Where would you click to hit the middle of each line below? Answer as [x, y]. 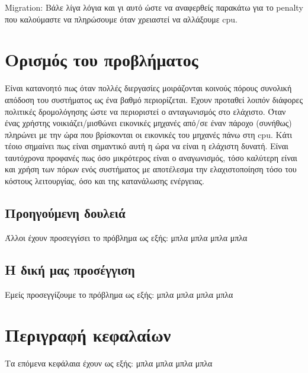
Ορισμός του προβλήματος [102, 60]
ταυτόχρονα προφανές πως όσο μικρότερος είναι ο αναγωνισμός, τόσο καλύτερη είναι [151, 157]
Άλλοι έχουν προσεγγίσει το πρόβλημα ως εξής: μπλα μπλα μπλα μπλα [126, 237]
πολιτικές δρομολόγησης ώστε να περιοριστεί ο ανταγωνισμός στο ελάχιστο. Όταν [145, 111]
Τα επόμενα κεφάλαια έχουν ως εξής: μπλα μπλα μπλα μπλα [109, 363]
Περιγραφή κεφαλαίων [88, 335]
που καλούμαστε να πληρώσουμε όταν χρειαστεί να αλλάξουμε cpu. [121, 19]
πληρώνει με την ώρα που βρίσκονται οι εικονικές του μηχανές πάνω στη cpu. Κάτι [149, 134]
